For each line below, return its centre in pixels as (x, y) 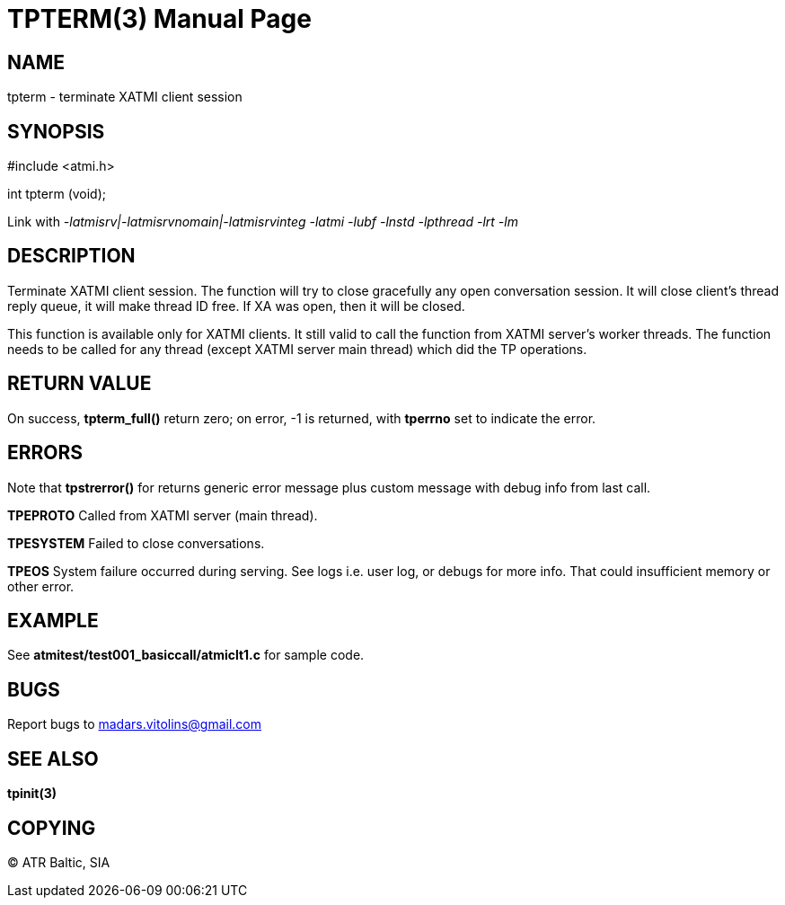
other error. (41, 586)
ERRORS (45, 453)
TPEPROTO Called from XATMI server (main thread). (163, 515)
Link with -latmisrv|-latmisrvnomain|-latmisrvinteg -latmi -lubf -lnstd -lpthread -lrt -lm (263, 222)
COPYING (52, 828)
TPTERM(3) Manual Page (159, 19)
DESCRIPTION (71, 256)
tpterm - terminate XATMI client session (125, 97)
